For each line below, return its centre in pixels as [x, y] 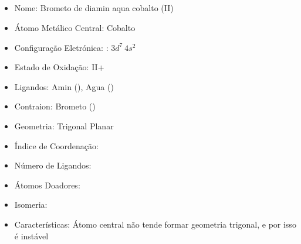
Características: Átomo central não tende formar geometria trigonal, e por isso [155, 224]
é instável [31, 236]
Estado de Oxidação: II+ [59, 67]
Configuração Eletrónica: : [61, 47]
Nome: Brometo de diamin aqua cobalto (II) [94, 8]
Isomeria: [31, 205]
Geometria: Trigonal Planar [64, 126]
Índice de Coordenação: [56, 145]
